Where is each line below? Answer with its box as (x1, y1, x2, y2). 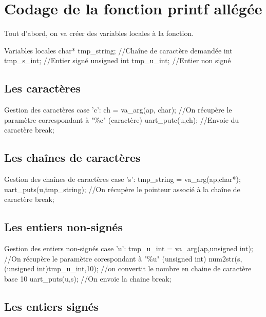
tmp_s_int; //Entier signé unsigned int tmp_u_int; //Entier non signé (4, 55, 231, 66)
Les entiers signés (4, 298, 99, 314)
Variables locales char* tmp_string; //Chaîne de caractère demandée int (4, 45, 233, 55)
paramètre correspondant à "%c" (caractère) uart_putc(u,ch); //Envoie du (4, 114, 239, 125)
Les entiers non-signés (4, 219, 123, 235)
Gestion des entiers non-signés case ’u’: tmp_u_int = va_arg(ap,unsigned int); (4, 243, 253, 254)
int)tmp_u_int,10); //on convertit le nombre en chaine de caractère (36, 263, 252, 274)
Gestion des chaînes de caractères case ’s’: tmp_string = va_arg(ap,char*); (4, 174, 241, 184)
